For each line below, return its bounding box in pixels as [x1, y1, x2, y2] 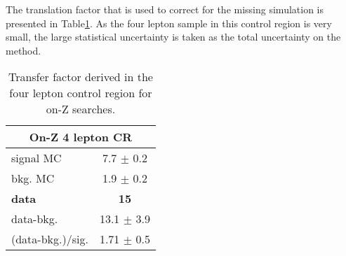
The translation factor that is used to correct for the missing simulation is [6, 2, 324, 16]
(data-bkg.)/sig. [11, 231, 88, 248]
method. [6, 43, 41, 57]
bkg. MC [11, 170, 55, 187]
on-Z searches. [46, 101, 116, 118]
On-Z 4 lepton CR [29, 129, 133, 145]
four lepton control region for [9, 85, 152, 101]
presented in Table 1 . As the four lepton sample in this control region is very [6, 15, 332, 30]
